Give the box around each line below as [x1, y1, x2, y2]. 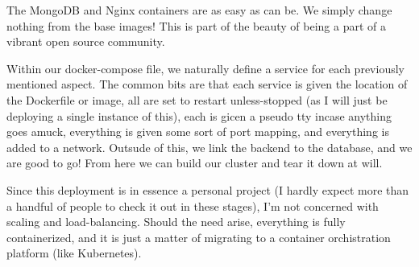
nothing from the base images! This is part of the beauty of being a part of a [6, 17, 386, 34]
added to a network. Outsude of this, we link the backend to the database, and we [6, 138, 413, 155]
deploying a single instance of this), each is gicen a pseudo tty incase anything [6, 107, 392, 124]
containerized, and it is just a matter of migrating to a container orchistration [6, 228, 391, 245]
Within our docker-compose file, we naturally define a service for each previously [6, 60, 404, 76]
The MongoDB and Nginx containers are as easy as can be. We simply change [6, 2, 392, 18]
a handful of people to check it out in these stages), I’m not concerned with [6, 197, 379, 214]
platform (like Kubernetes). [6, 244, 142, 261]
